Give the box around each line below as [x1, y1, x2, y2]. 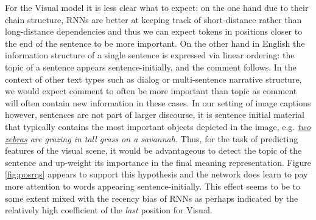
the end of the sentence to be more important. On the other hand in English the [5, 36, 305, 49]
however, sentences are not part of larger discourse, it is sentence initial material [5, 108, 304, 121]
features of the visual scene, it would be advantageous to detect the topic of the [5, 144, 302, 157]
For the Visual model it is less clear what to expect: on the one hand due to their [5, 1, 309, 13]
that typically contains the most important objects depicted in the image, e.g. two [5, 120, 311, 132]
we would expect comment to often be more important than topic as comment [5, 84, 297, 97]
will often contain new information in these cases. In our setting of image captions [5, 96, 311, 109]
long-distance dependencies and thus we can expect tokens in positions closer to [5, 25, 303, 38]
